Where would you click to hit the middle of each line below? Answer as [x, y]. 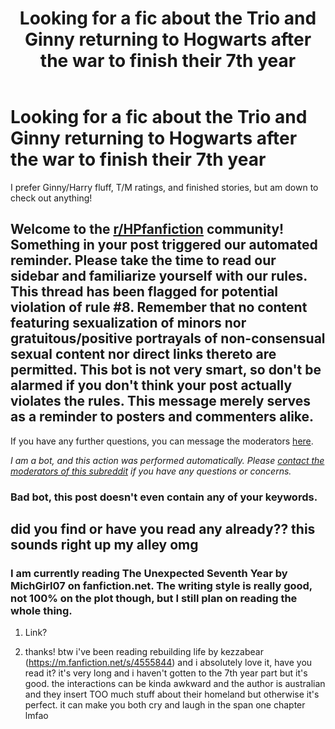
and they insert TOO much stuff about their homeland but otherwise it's [172, 694]
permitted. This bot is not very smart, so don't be [166, 370]
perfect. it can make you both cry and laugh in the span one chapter [165, 705]
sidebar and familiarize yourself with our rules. [159, 276]
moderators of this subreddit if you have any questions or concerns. [151, 471]
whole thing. [41, 610]
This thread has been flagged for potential [144, 292]
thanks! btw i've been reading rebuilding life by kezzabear [144, 652]
